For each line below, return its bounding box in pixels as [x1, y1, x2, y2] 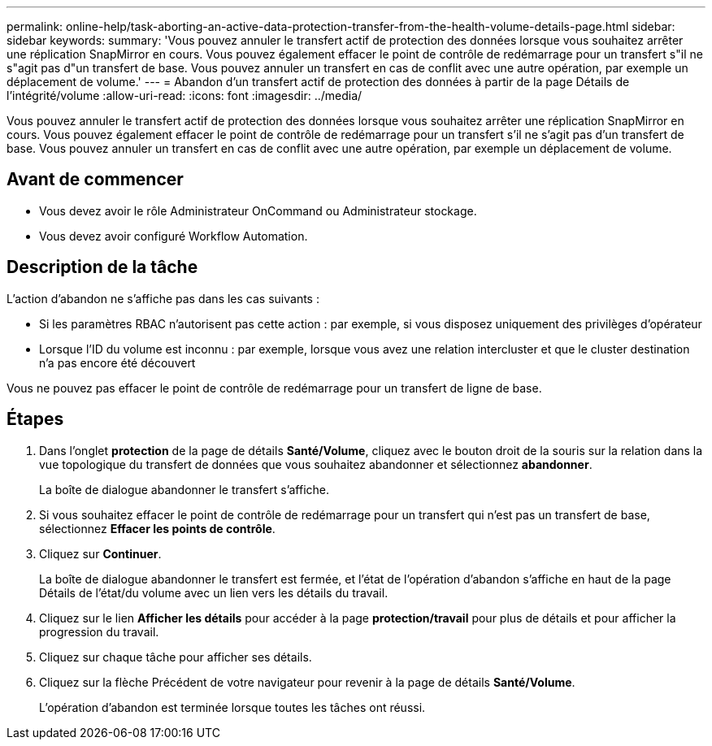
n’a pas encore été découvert [39, 355, 196, 370]
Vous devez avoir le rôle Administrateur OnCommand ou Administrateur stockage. [39, 203, 477, 218]
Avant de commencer [7, 169, 184, 190]
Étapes [7, 409, 64, 430]
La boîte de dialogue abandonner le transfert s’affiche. [39, 482, 330, 497]
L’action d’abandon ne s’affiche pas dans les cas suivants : [7, 291, 319, 306]
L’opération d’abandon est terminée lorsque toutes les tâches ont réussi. [39, 700, 426, 714]
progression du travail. [39, 624, 159, 639]
